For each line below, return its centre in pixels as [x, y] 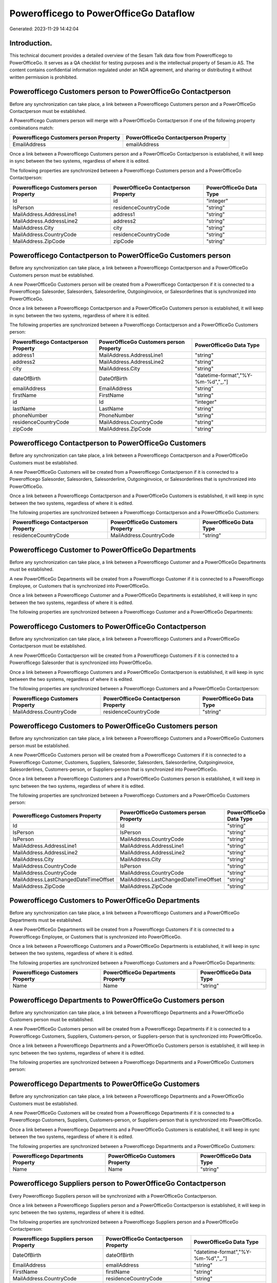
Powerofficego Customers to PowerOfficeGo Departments [105, 901]
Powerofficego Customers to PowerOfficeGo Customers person [114, 726]
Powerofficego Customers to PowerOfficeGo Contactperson [108, 627]
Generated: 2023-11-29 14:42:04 [44, 29]
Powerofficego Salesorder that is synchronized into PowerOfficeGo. [81, 663]
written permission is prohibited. [44, 77]
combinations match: [32, 128]
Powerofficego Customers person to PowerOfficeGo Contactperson [120, 92]
